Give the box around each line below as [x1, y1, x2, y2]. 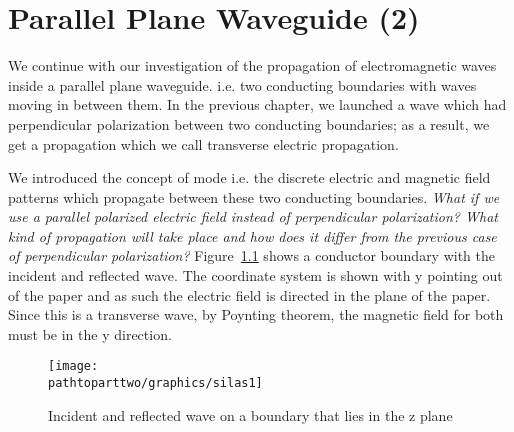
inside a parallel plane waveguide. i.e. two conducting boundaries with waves [8, 74, 477, 95]
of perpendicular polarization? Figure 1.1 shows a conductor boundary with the [8, 245, 496, 266]
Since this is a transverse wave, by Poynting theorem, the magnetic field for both [8, 304, 504, 325]
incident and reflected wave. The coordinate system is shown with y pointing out [8, 265, 503, 286]
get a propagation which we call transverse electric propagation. [8, 133, 399, 154]
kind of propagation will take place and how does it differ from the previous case [8, 225, 497, 246]
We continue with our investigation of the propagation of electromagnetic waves [8, 55, 497, 76]
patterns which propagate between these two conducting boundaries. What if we [8, 186, 500, 207]
